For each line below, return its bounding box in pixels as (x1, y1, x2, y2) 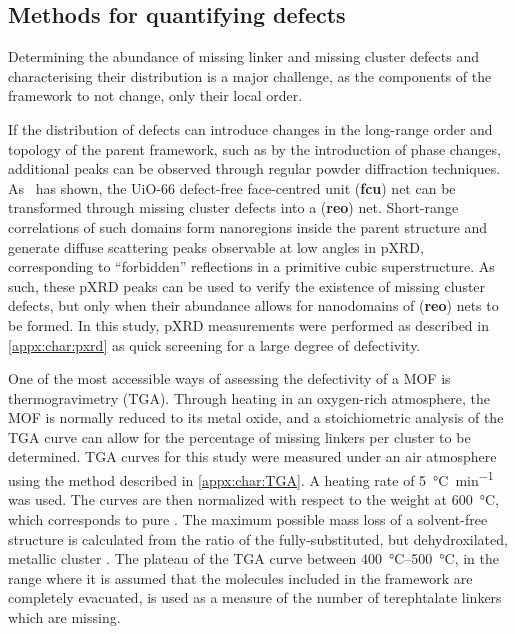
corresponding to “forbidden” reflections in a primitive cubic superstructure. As (8, 256, 495, 277)
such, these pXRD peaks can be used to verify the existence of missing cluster (8, 275, 486, 296)
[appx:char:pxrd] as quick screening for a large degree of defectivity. (8, 334, 421, 355)
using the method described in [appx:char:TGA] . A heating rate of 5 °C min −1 (8, 467, 494, 490)
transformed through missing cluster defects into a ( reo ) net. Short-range (8, 197, 459, 218)
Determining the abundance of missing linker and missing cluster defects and (8, 46, 479, 67)
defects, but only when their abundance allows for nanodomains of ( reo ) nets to (8, 295, 499, 316)
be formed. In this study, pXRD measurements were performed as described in (8, 314, 489, 335)
